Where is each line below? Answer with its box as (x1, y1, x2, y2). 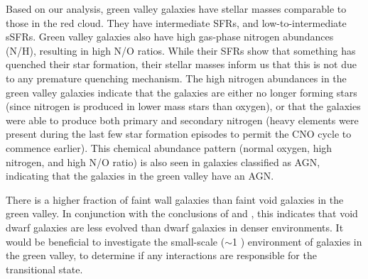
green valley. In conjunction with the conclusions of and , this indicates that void (6, 206, 358, 221)
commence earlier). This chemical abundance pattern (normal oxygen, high (6, 140, 332, 155)
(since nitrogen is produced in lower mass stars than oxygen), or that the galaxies (6, 99, 361, 114)
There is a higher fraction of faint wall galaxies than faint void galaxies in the (6, 192, 344, 207)
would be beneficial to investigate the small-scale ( (6, 234, 225, 248)
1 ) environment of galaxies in (232, 234, 362, 248)
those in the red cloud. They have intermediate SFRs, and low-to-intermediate (6, 15, 347, 30)
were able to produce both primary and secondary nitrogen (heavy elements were (6, 112, 359, 127)
